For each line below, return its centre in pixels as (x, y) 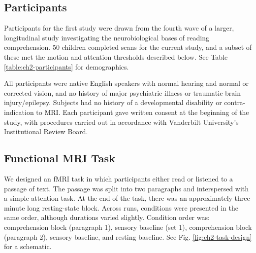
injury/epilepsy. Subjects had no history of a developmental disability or (113, 102)
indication (19, 112)
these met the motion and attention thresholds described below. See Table (116, 56)
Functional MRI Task (60, 158)
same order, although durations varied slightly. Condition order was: (107, 217)
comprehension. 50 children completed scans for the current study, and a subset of (128, 47)
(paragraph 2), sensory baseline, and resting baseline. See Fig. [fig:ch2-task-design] (128, 236)
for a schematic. (28, 246)
